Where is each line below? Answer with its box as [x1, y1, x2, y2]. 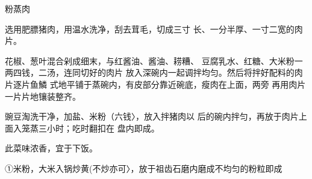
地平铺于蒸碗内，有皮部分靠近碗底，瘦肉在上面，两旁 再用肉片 [58, 77, 306, 90]
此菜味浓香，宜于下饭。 [5, 142, 98, 154]
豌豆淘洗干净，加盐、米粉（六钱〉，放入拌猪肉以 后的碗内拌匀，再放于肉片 [5, 110, 299, 123]
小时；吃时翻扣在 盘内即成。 [46, 121, 160, 134]
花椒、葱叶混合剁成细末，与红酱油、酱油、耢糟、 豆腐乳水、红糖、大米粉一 [5, 54, 303, 67]
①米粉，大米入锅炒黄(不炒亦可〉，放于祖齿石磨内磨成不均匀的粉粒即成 [5, 162, 282, 174]
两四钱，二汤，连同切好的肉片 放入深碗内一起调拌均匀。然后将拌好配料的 [5, 66, 295, 79]
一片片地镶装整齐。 [5, 89, 81, 102]
